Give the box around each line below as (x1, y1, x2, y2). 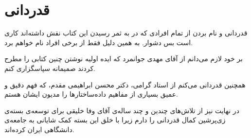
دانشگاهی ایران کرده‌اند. (4, 124, 74, 134)
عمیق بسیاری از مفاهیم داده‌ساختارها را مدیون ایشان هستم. (4, 89, 178, 99)
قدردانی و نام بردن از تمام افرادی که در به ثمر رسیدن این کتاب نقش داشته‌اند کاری (4, 28, 248, 38)
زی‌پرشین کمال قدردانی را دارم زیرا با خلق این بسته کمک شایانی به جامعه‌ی (4, 115, 226, 125)
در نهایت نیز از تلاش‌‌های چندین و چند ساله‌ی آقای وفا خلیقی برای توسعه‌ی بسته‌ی (4, 105, 239, 115)
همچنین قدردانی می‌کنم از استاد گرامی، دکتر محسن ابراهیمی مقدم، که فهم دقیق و (4, 79, 246, 89)
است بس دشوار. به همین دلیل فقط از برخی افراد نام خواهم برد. (4, 37, 193, 47)
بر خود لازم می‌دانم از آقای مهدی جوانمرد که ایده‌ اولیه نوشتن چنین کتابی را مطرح (4, 53, 243, 64)
